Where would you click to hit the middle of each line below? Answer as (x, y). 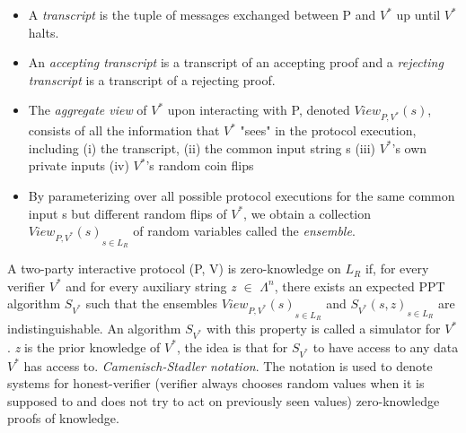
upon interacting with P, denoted (259, 110)
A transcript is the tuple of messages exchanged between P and (202, 14)
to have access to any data (386, 346)
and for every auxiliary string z (151, 286)
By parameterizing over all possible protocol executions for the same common (242, 195)
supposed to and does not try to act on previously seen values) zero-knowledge (224, 400)
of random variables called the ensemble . (244, 231)
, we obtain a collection (308, 213)
